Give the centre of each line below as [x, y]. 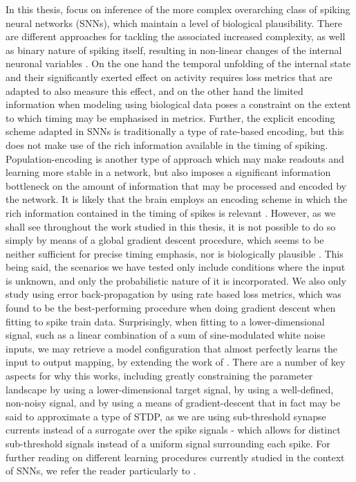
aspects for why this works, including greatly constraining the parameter [159, 376]
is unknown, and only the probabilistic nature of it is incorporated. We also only [176, 280]
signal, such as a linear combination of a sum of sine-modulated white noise [166, 335]
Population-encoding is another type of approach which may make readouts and [175, 158]
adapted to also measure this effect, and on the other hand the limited [154, 90]
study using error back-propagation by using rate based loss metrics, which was [174, 294]
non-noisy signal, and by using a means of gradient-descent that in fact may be [173, 403]
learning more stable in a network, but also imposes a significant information [168, 172]
